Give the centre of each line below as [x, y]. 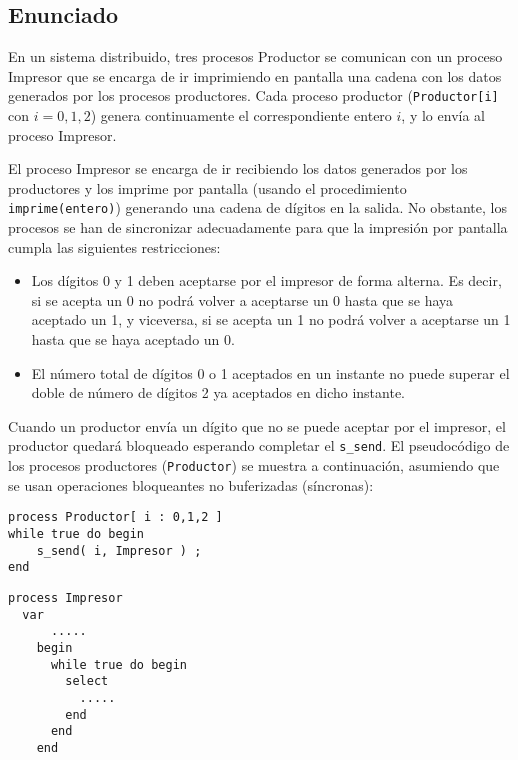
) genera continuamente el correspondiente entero [241, 115]
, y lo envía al [443, 115]
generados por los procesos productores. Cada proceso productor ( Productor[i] [253, 95]
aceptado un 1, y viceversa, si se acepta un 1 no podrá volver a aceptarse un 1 [271, 319]
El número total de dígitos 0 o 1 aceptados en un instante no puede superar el [270, 372]
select [87, 681]
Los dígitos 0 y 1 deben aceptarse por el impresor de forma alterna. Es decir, [266, 280]
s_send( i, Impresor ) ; [119, 550]
